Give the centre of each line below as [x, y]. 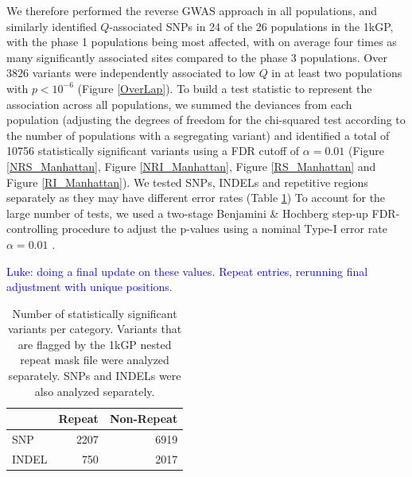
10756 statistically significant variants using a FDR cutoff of [153, 151]
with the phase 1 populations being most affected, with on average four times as [202, 42]
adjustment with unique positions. [89, 287]
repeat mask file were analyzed [95, 360]
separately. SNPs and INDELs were [95, 376]
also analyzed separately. [95, 391]
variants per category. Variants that [95, 329]
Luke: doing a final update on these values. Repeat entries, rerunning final [187, 271]
